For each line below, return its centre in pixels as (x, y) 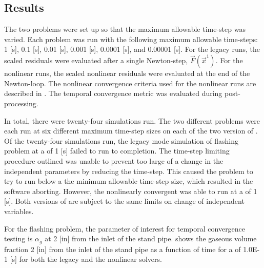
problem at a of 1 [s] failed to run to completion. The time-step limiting (117, 151)
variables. (19, 211)
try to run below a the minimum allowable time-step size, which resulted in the (129, 181)
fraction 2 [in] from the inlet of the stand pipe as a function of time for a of (123, 249)
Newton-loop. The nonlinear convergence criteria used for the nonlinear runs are (130, 83)
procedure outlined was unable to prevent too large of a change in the (114, 160)
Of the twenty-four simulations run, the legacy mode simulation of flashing (121, 140)
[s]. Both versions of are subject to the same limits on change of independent (124, 201)
